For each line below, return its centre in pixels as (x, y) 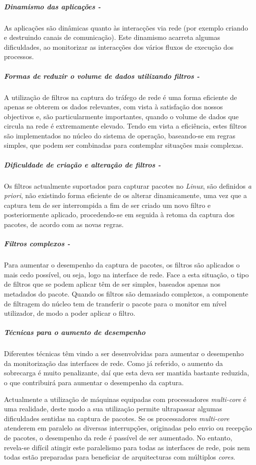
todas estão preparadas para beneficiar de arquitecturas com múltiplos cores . (120, 457)
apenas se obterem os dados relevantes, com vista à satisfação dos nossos (113, 107)
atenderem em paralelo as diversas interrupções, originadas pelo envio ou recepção (128, 428)
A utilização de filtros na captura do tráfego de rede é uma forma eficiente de (121, 97)
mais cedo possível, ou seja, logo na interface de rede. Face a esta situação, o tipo (127, 274)
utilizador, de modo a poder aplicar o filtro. (70, 313)
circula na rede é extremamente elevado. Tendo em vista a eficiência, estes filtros (126, 126)
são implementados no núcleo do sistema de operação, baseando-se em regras (120, 135)
